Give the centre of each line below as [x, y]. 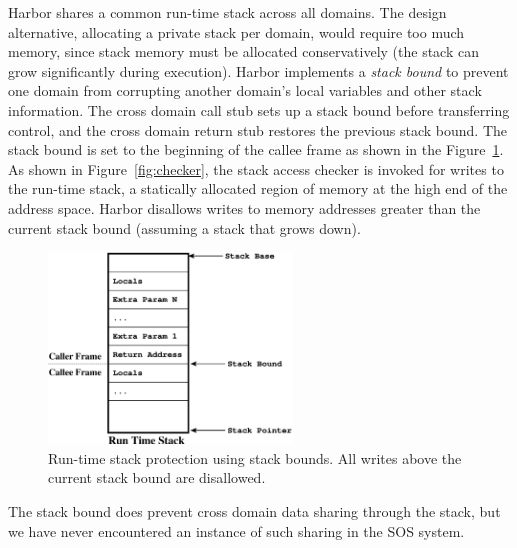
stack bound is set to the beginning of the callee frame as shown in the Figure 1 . [256, 149]
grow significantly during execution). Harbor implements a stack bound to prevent [258, 70]
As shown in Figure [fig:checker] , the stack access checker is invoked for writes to [256, 168]
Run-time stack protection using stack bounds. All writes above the [255, 457]
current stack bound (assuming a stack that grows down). [184, 227]
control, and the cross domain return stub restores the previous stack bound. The [257, 129]
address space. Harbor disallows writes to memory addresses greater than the [244, 207]
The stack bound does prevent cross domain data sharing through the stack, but [254, 510]
